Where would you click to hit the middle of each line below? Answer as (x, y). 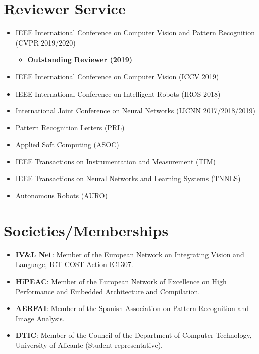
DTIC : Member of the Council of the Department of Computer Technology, (134, 335)
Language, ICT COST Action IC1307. (74, 264)
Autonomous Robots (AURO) (61, 195)
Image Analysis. (40, 318)
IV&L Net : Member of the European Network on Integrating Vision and (130, 254)
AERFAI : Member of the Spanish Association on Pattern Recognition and (132, 308)
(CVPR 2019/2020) (45, 42)
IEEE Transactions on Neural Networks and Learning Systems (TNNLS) (128, 178)
